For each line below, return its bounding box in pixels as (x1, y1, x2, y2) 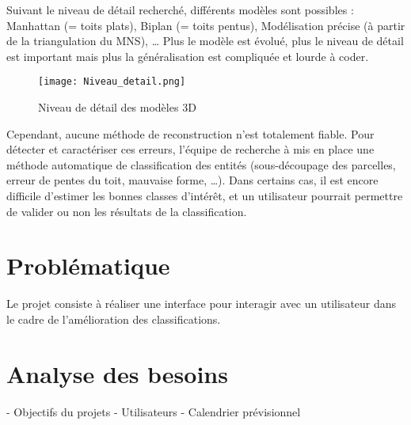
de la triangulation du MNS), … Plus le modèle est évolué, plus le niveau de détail (6, 32, 404, 49)
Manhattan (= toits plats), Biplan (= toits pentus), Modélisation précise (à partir (6, 17, 405, 33)
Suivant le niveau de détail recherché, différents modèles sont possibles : (6, 2, 354, 17)
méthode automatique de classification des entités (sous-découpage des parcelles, (6, 156, 396, 173)
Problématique (6, 249, 170, 282)
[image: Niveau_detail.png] (38, 76, 186, 88)
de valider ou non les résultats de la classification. (6, 203, 247, 219)
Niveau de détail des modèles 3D (38, 99, 196, 116)
